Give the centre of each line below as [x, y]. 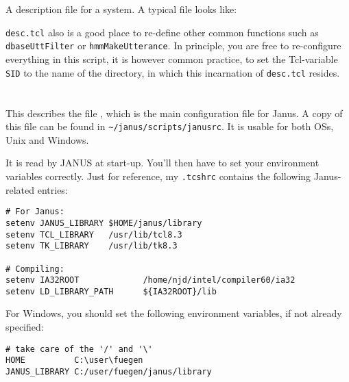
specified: [25, 327]
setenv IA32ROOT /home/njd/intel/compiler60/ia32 [151, 280]
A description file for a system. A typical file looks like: [121, 9]
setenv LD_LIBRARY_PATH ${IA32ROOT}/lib [111, 291]
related [20, 189]
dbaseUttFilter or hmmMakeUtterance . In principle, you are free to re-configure [173, 46]
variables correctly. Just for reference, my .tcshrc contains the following [158, 176]
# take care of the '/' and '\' [79, 349]
